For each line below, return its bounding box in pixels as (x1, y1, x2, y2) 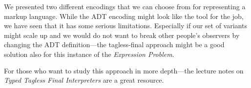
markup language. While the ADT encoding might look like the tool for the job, (4, 11, 244, 21)
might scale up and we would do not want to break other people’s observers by (4, 30, 240, 40)
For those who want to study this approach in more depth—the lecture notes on (4, 65, 244, 75)
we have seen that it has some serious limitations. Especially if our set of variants (4, 20, 247, 31)
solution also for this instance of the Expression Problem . (4, 49, 174, 59)
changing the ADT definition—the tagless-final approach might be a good (4, 39, 225, 50)
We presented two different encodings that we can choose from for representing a (4, 1, 246, 11)
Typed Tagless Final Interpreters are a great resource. (4, 75, 164, 85)
